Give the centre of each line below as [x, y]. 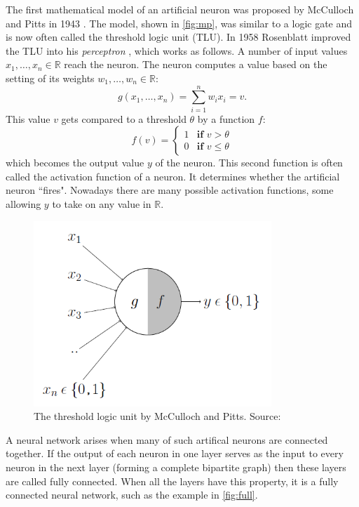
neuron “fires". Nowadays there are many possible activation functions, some [170, 190]
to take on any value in [102, 204]
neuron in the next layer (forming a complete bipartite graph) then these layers [176, 467]
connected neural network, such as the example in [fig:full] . [132, 495]
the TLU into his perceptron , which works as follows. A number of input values [177, 50]
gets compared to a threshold [124, 118]
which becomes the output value [75, 163]
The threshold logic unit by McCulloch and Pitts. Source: [157, 416]
